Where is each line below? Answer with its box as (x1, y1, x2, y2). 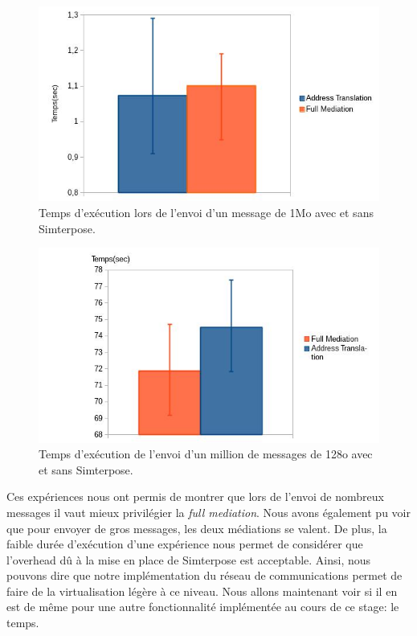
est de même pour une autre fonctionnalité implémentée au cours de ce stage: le (6, 598, 399, 615)
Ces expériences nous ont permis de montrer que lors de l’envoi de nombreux (6, 488, 384, 505)
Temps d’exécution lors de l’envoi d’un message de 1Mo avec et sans (39, 203, 374, 220)
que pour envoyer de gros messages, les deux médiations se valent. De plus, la (6, 519, 387, 536)
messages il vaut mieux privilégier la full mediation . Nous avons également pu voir (6, 503, 411, 520)
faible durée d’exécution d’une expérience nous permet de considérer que (6, 535, 363, 552)
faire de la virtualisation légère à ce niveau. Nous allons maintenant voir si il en (6, 582, 398, 599)
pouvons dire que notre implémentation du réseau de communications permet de (6, 567, 403, 584)
